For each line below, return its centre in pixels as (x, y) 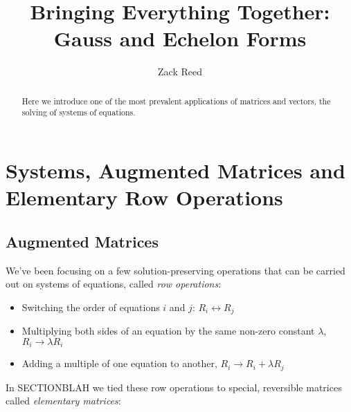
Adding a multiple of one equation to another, (119, 363)
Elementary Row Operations (144, 197)
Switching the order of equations (91, 307)
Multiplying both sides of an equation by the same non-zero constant (168, 331)
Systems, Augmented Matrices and (175, 170)
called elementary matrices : (63, 401)
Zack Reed (180, 72)
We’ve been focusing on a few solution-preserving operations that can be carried (175, 270)
